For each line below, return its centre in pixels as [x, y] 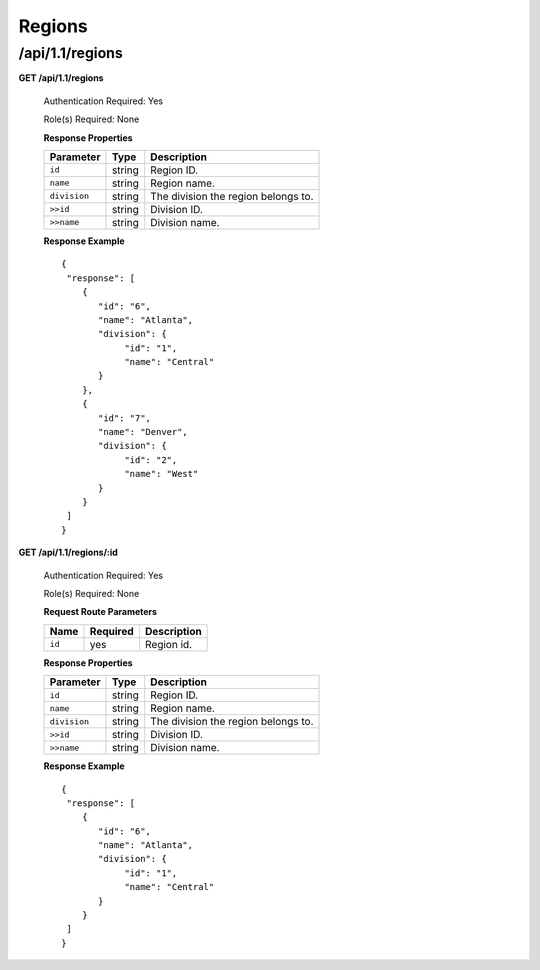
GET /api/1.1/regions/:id [68, 552]
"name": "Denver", [143, 432]
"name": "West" [161, 474]
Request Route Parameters [100, 612]
